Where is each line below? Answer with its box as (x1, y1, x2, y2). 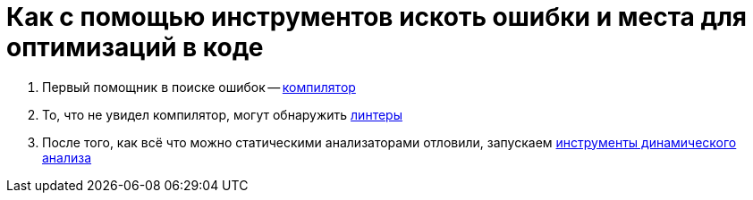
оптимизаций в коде (6, 32, 264, 62)
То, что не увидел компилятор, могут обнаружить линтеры (42, 106, 402, 122)
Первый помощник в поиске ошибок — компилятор (42, 79, 356, 95)
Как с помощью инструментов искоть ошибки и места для (6, 2, 748, 32)
